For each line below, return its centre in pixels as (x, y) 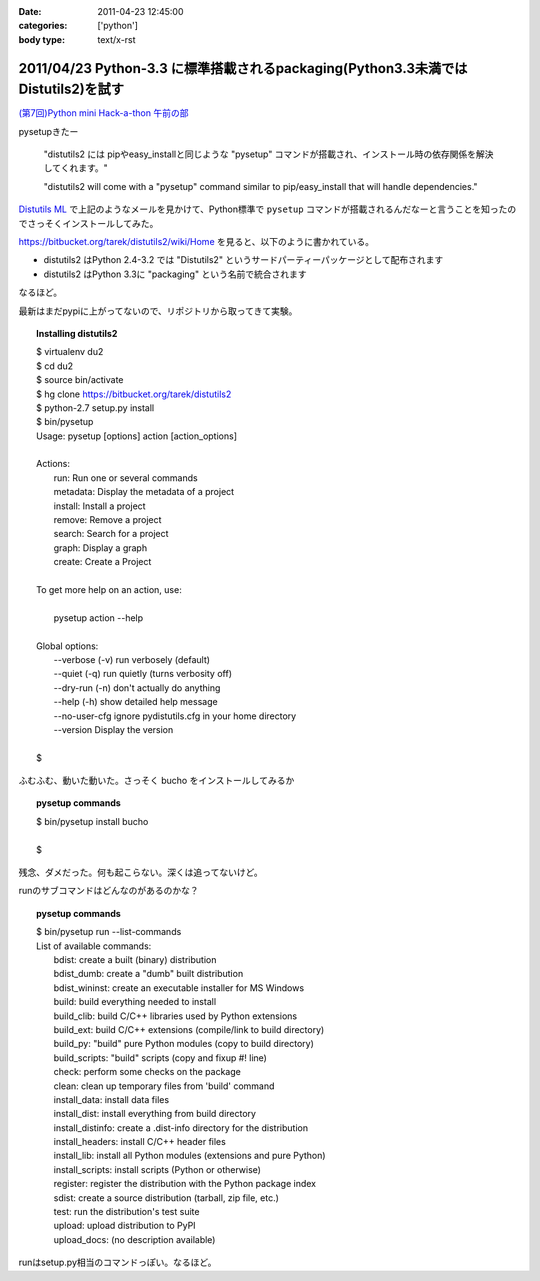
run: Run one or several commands (126, 477)
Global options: (67, 646)
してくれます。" (76, 168)
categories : (43, 26)
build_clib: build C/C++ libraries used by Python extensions (175, 1016)
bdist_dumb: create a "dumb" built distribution (148, 974)
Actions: (53, 464)
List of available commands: (94, 946)
